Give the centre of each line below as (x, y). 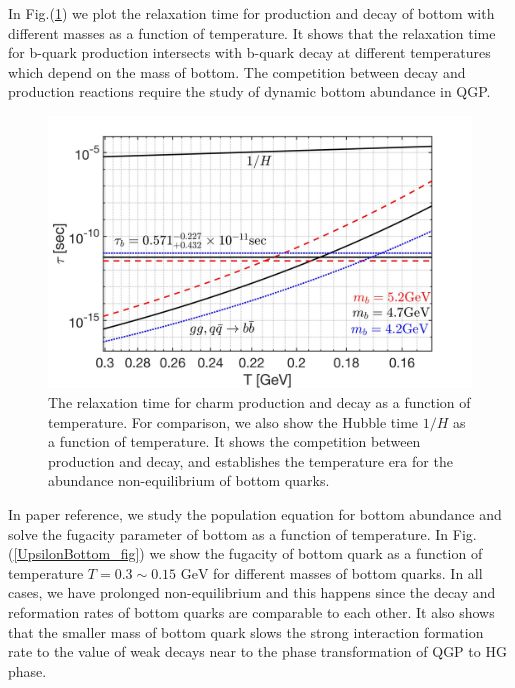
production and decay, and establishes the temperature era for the (250, 460)
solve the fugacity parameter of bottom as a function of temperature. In (228, 533)
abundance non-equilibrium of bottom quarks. (189, 480)
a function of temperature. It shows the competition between (234, 441)
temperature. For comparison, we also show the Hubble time (233, 421)
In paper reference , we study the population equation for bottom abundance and (255, 513)
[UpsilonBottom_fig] (76, 553)
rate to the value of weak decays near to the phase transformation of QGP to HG (257, 651)
